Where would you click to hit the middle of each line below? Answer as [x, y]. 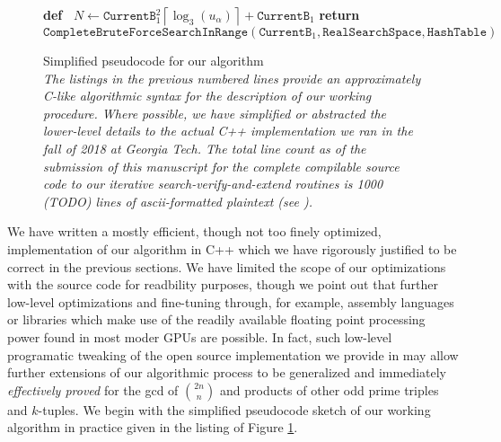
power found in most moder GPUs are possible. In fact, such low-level [200, 336]
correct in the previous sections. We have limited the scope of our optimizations [227, 266]
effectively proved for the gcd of [93, 389]
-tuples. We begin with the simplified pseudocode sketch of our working [234, 409]
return [339, 14]
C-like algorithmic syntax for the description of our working [207, 96]
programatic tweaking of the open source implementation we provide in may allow [233, 354]
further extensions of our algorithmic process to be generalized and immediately [227, 372]
